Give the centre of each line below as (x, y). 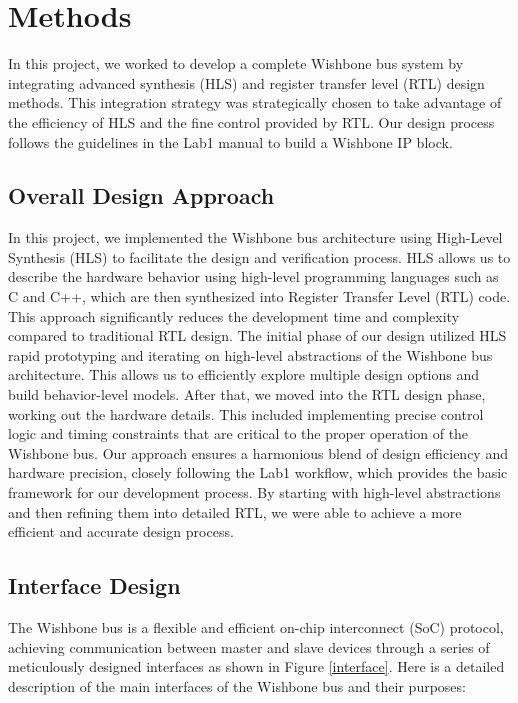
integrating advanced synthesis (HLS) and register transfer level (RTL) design (246, 82)
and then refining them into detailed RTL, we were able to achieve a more (235, 511)
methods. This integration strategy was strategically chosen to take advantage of (255, 102)
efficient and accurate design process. (121, 531)
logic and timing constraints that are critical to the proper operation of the (238, 433)
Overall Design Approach (141, 195)
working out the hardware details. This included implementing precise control (246, 413)
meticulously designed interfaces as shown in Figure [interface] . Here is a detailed (256, 666)
